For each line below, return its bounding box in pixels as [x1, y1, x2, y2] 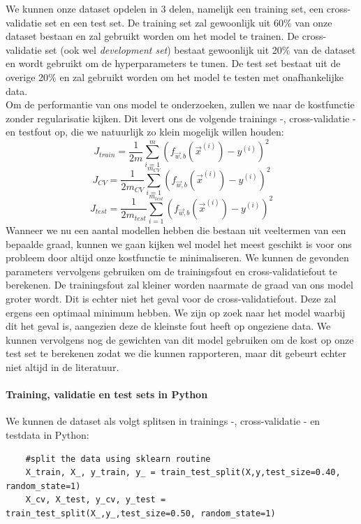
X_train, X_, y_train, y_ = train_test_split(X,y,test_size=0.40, [25, 467, 341, 478]
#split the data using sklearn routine [25, 453, 211, 464]
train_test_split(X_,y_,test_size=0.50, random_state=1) [6, 508, 276, 518]
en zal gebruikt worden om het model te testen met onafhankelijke [59, 69, 344, 84]
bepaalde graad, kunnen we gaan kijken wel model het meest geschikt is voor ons [6, 236, 352, 251]
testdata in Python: [6, 427, 89, 442]
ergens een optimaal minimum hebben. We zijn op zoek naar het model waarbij [6, 305, 346, 319]
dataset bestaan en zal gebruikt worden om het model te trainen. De [6, 29, 300, 43]
